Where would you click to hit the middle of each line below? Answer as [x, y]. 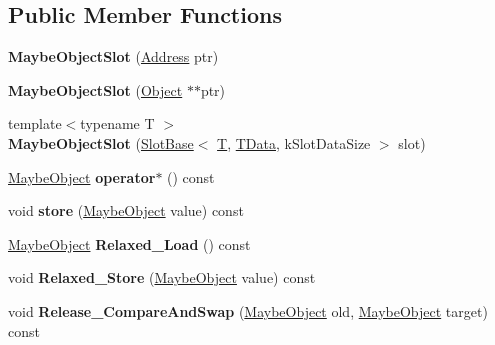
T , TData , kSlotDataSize [294, 142]
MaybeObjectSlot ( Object [95, 89]
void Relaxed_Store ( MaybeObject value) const [162, 277]
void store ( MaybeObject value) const [126, 210]
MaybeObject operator [82, 176]
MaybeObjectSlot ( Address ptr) [113, 56]
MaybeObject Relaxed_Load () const [129, 243]
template [35, 123]
